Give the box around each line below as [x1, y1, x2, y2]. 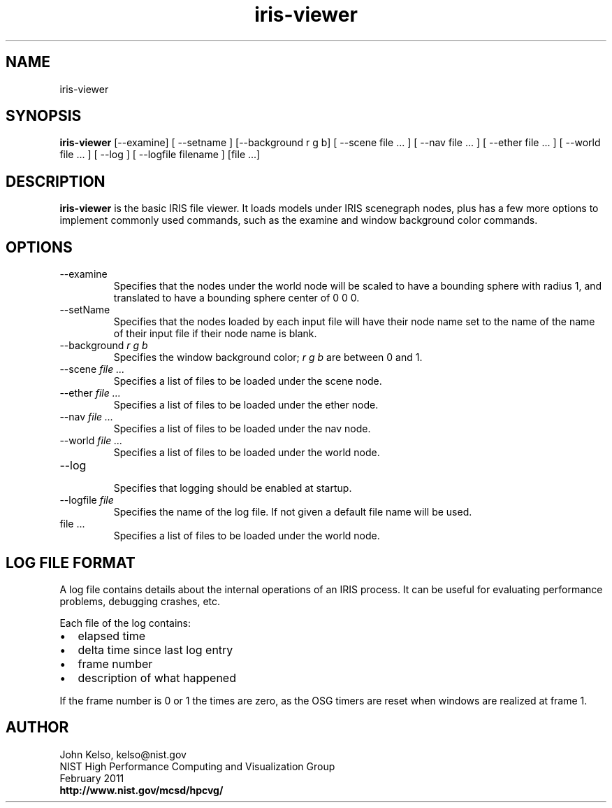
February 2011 [59, 772, 124, 784]
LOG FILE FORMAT [6, 553, 136, 572]
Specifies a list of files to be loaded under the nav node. [113, 423, 371, 435]
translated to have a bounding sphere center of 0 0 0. [113, 292, 360, 304]
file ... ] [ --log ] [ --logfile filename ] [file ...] [59, 148, 261, 161]
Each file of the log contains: [59, 616, 191, 629]
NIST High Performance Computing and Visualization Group [59, 760, 335, 772]
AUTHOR [6, 718, 69, 737]
